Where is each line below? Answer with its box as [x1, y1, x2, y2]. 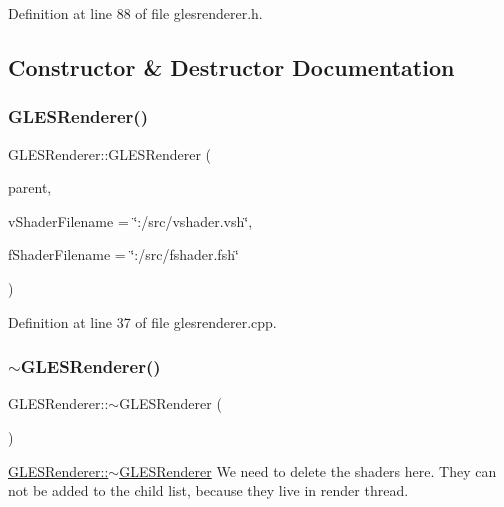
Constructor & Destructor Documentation [8, 51, 455, 82]
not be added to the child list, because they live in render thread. [8, 480, 409, 501]
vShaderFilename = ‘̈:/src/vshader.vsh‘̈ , [8, 210, 253, 231]
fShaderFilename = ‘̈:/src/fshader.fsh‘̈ [8, 244, 239, 265]
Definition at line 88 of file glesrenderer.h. [8, 3, 263, 23]
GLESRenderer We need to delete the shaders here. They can [119, 460, 497, 481]
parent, [8, 177, 52, 198]
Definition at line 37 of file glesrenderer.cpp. [8, 311, 277, 332]
